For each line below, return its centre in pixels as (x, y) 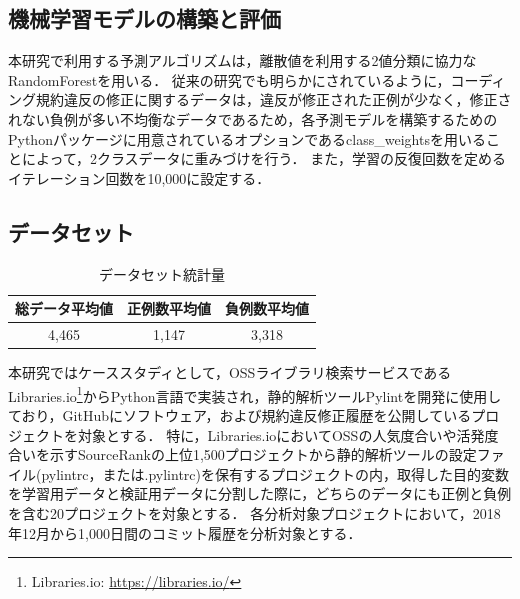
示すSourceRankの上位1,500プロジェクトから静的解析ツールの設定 (263, 454)
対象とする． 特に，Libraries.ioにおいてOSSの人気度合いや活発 (281, 434)
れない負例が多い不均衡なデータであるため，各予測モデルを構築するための (253, 118)
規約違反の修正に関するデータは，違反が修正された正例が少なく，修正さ (273, 99)
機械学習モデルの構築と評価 (144, 18)
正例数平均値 (169, 308)
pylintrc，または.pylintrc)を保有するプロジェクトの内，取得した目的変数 (275, 473)
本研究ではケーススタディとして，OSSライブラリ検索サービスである (230, 372)
